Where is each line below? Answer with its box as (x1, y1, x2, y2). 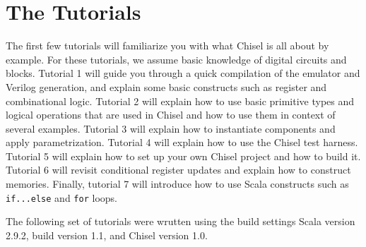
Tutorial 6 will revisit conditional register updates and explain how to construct (6, 162, 351, 177)
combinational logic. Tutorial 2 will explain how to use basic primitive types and (6, 93, 355, 108)
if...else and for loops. (6, 190, 117, 205)
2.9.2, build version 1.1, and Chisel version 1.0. (6, 227, 208, 242)
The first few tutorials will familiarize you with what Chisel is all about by (6, 38, 329, 53)
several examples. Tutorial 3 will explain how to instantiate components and (6, 121, 336, 135)
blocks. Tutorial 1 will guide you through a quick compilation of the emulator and (6, 66, 360, 80)
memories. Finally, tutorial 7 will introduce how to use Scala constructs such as (6, 176, 349, 191)
